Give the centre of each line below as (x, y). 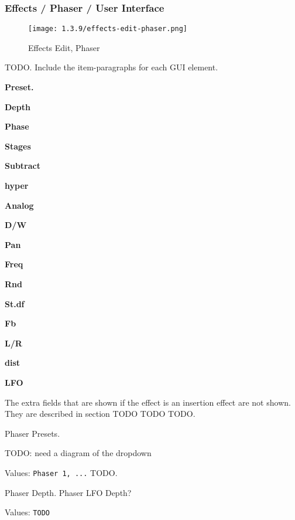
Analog (19, 205)
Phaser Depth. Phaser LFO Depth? (68, 492)
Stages (18, 146)
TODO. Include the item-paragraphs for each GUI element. (112, 67)
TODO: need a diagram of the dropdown (78, 453)
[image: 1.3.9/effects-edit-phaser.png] (108, 29)
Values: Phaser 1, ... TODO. (61, 472)
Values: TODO (27, 512)
